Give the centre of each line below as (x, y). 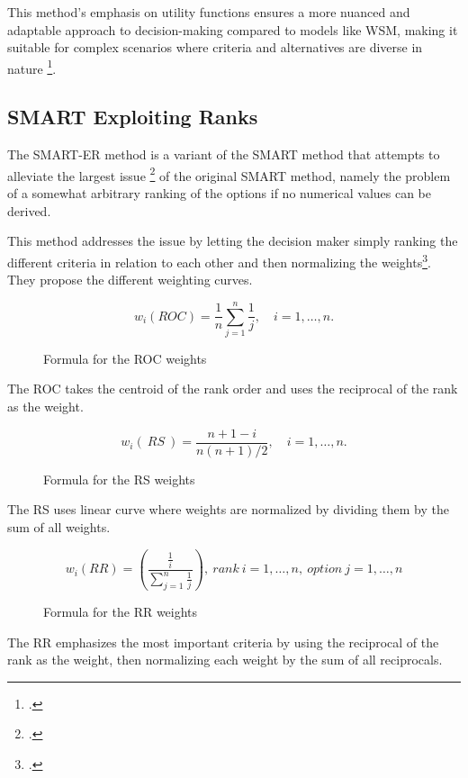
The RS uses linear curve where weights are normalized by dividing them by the (228, 509)
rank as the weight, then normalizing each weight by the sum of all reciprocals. (225, 660)
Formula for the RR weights (121, 612)
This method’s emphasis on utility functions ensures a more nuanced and (209, 12)
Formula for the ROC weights (125, 358)
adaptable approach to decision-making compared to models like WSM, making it (233, 29)
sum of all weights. (59, 526)
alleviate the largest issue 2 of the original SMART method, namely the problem (229, 174)
